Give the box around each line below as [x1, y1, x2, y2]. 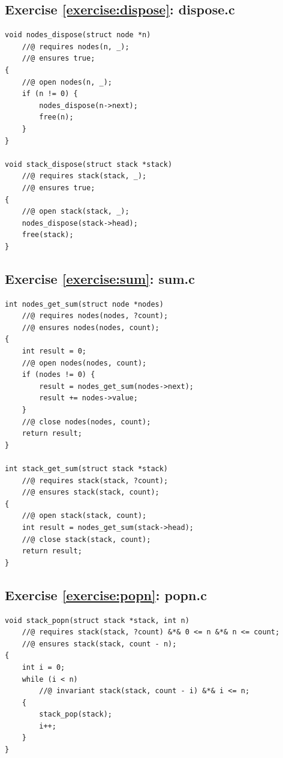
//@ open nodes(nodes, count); [22, 358, 147, 367]
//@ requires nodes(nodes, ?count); [22, 311, 168, 320]
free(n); [39, 113, 74, 122]
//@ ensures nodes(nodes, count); [22, 323, 159, 332]
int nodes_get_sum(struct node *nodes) [5, 299, 164, 308]
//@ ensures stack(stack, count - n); [22, 639, 177, 648]
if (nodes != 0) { [22, 370, 95, 379]
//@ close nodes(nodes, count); [22, 417, 151, 426]
